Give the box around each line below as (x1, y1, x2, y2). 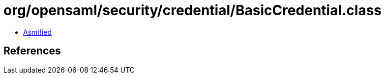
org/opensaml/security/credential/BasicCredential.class (3, 2, 382, 19)
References (3, 45, 61, 57)
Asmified (23, 27, 52, 36)
